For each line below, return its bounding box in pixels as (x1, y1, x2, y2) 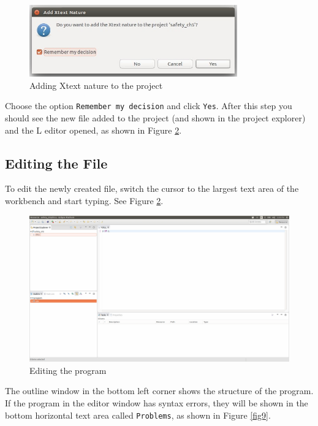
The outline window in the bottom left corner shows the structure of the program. (5, 384, 314, 397)
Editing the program (29, 363, 107, 376)
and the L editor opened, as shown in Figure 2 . (5, 123, 182, 136)
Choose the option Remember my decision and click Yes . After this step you (5, 99, 292, 112)
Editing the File (5, 153, 108, 172)
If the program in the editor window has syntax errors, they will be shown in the (5, 396, 308, 409)
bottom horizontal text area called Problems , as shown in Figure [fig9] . (5, 408, 271, 421)
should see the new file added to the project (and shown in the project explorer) (5, 112, 306, 124)
